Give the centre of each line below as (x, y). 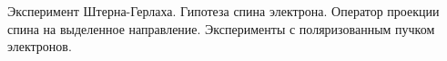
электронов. (40, 46)
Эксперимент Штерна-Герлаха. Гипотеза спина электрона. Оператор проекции (223, 11)
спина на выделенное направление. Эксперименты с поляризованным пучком (221, 28)
